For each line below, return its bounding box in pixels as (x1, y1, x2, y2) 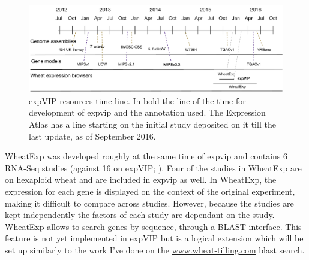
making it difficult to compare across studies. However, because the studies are (5, 196, 294, 209)
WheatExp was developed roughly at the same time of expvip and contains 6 (5, 150, 288, 162)
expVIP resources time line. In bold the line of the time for (29, 94, 246, 107)
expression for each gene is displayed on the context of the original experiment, (5, 185, 295, 197)
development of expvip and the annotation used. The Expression (29, 106, 266, 119)
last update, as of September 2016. (29, 129, 156, 142)
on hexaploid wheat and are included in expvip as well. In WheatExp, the (5, 173, 277, 186)
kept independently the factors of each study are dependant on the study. (5, 208, 275, 221)
